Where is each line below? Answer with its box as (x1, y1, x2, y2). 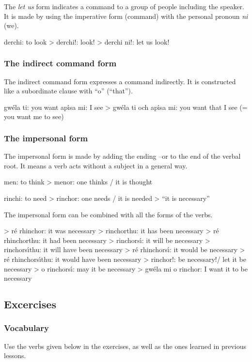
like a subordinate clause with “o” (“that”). (4, 86, 133, 96)
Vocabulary (4, 322, 49, 334)
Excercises (4, 297, 56, 312)
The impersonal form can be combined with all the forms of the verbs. (4, 209, 213, 219)
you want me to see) (4, 111, 64, 121)
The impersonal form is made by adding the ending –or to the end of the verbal (4, 151, 241, 161)
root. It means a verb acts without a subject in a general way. (4, 160, 188, 170)
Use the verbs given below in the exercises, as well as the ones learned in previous (4, 341, 247, 351)
